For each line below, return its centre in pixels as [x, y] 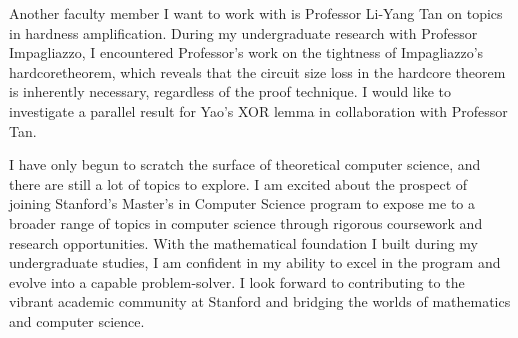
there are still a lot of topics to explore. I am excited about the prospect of [238, 183]
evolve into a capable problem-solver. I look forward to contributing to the [237, 281]
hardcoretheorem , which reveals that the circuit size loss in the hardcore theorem [257, 71]
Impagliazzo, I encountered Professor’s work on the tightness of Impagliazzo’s [246, 52]
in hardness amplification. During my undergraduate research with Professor [243, 32]
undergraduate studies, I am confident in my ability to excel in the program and [255, 262]
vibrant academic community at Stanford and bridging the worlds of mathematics [260, 301]
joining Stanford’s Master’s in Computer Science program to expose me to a [242, 203]
